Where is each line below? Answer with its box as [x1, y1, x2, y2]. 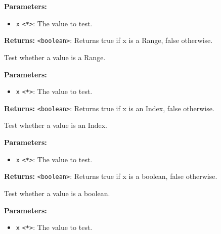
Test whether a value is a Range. [4, 52, 106, 62]
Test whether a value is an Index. [4, 120, 107, 130]
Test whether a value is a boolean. [4, 188, 110, 198]
